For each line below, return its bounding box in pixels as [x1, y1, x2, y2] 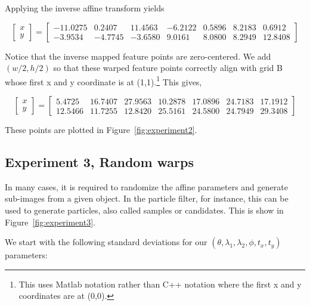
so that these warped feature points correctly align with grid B [53, 61, 283, 74]
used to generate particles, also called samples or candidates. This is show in [5, 204, 284, 217]
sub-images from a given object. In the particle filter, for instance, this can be [5, 192, 289, 205]
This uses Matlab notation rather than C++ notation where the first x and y [18, 277, 302, 290]
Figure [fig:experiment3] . [5, 215, 95, 228]
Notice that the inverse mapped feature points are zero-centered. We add [5, 50, 271, 62]
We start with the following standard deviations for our [5, 236, 207, 248]
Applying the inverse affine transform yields [5, 2, 165, 14]
